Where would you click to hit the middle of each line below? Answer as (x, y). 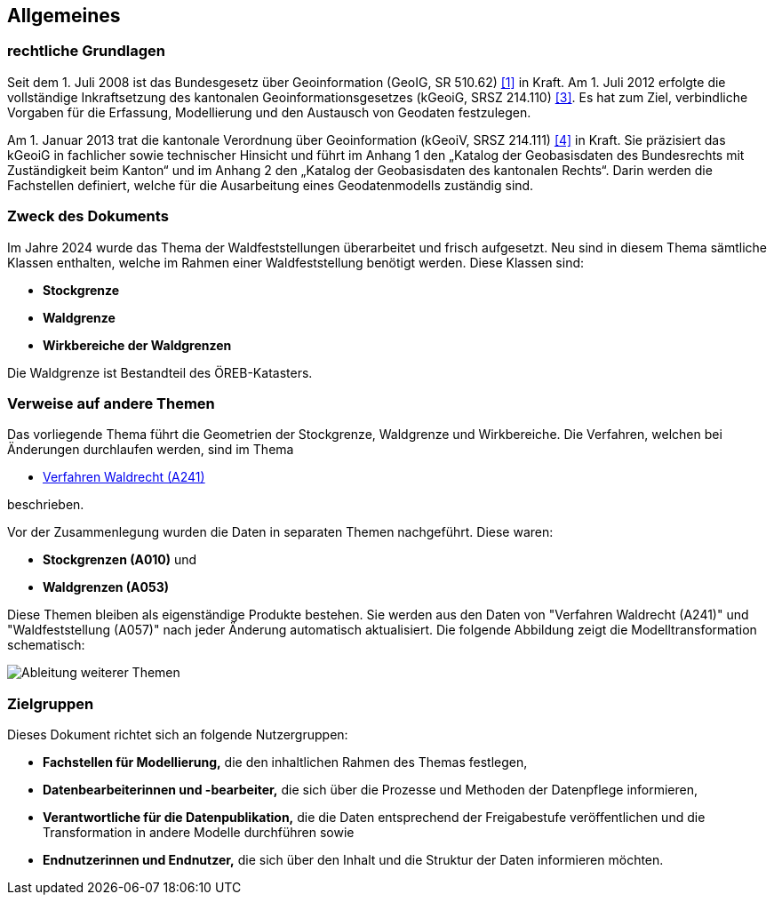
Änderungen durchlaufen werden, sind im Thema (151, 450)
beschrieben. (46, 505)
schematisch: (46, 645)
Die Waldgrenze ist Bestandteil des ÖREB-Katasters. (160, 372)
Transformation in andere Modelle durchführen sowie (199, 833)
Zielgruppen (51, 703)
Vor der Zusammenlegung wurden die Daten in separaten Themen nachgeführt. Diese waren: (280, 532)
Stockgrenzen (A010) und (120, 560)
